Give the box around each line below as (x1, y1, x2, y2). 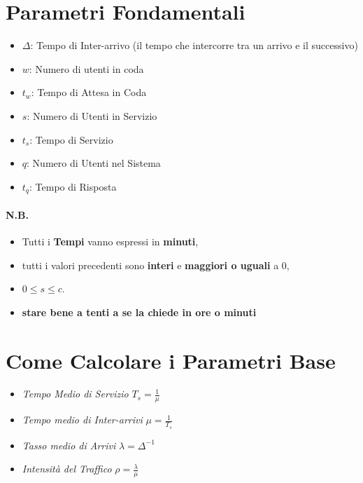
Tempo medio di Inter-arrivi (22, 412, 143, 427)
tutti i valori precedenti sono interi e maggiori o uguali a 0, (22, 257, 290, 272)
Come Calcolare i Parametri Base (6, 346, 336, 374)
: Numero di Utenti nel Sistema (27, 156, 161, 170)
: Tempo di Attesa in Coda (31, 85, 147, 100)
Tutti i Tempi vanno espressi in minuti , (22, 233, 199, 248)
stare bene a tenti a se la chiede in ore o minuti (22, 304, 257, 319)
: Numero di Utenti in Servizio (27, 108, 157, 123)
